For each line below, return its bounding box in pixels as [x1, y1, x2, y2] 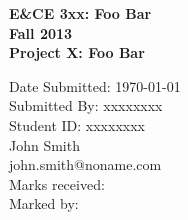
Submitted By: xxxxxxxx [9, 95, 163, 116]
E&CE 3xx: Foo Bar [9, 3, 152, 23]
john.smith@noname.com [9, 154, 162, 175]
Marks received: [9, 173, 105, 194]
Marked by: [9, 193, 79, 214]
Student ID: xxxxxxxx [9, 114, 145, 135]
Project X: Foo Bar [9, 42, 145, 63]
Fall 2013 [9, 22, 73, 43]
